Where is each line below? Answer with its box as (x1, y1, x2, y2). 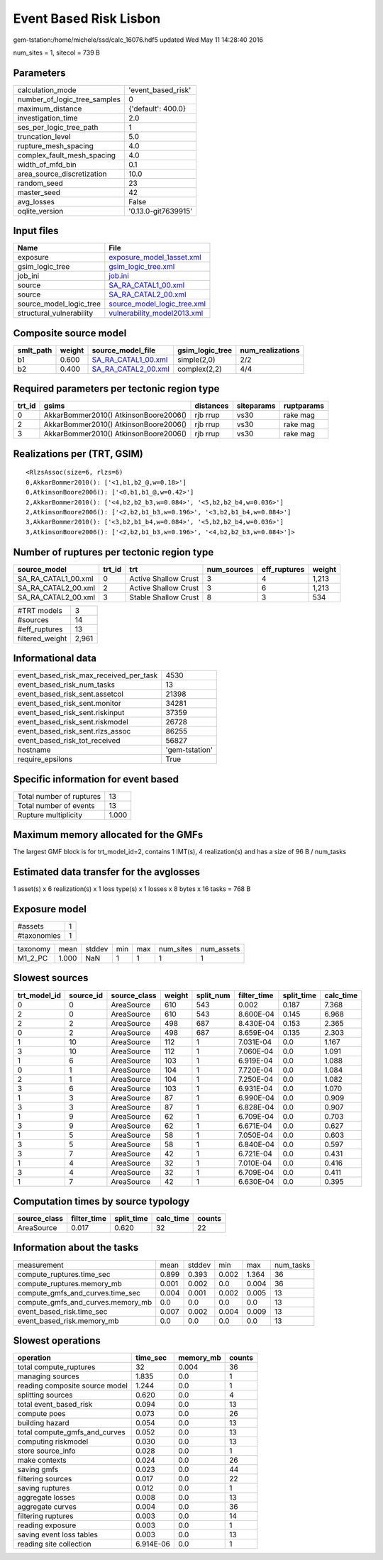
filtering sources (17, 1474, 72, 1484)
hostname (17, 745, 51, 755)
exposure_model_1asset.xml (109, 253, 201, 262)
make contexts (17, 1455, 67, 1465)
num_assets (200, 944, 240, 954)
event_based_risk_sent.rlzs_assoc (17, 726, 131, 736)
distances (194, 401, 229, 411)
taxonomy (17, 944, 51, 954)
